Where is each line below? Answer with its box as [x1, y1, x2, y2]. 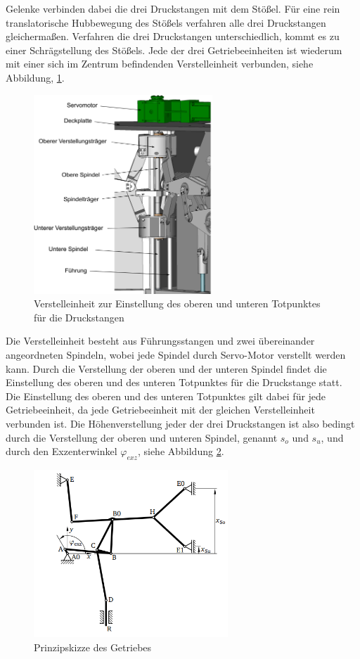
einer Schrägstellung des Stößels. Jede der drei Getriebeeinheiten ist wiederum [6, 42, 342, 57]
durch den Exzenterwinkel [6, 444, 117, 459]
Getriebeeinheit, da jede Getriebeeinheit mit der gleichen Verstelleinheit [6, 402, 315, 417]
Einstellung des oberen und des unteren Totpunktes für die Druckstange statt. [6, 375, 342, 390]
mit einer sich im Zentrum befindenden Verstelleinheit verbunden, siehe [6, 56, 314, 71]
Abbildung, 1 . [6, 70, 65, 84]
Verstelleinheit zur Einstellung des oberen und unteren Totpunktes [34, 296, 321, 311]
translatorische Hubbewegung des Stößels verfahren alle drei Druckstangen [6, 15, 326, 30]
